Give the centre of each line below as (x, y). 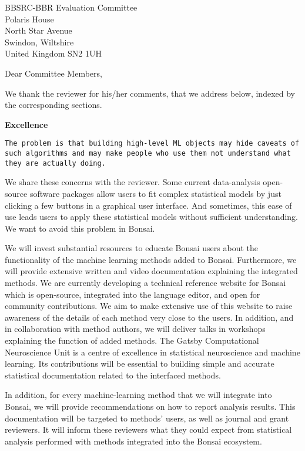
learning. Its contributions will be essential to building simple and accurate (140, 363)
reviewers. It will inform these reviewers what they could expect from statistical (148, 429)
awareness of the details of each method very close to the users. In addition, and (149, 317)
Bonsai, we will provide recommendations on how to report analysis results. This (150, 406)
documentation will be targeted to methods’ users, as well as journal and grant (147, 418)
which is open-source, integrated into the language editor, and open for (133, 294)
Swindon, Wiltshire (39, 42)
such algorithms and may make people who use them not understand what (148, 153)
